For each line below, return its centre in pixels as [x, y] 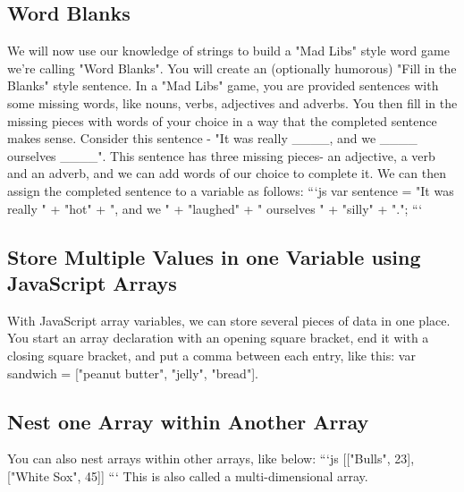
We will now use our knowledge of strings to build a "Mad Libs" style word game [228, 51]
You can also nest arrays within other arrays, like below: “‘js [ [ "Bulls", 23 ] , [211, 458]
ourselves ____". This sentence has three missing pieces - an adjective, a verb [221, 155]
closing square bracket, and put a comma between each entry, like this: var [211, 355]
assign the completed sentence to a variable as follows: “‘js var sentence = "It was [231, 190]
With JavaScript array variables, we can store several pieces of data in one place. [229, 320]
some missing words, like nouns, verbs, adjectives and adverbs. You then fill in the [232, 102]
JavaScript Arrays [92, 282]
